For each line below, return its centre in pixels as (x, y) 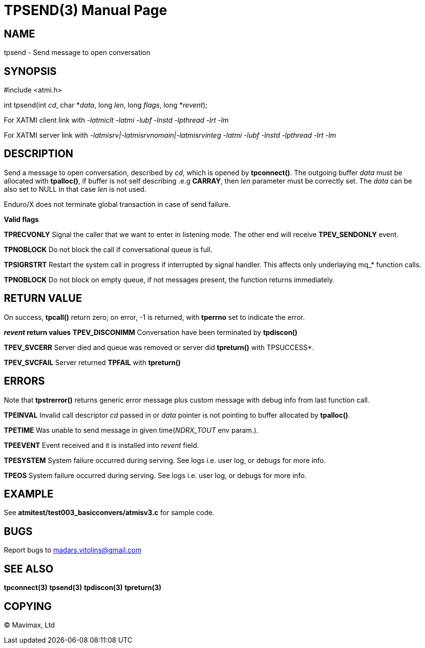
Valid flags (21, 219)
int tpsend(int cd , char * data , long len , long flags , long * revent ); (106, 105)
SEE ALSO (29, 569)
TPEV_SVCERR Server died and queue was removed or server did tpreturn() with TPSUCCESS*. (159, 347)
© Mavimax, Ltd (29, 625)
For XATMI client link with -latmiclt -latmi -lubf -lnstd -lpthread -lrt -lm (116, 120)
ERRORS (25, 381)
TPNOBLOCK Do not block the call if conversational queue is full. (108, 249)
